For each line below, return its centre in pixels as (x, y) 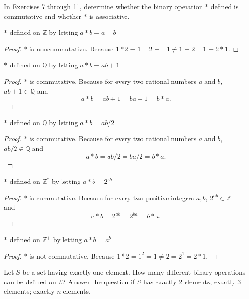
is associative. (109, 16)
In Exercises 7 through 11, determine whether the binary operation (103, 6)
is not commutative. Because (72, 256)
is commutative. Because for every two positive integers (112, 197)
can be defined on (30, 281)
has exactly (160, 281)
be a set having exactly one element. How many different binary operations (134, 272)
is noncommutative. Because (72, 48)
